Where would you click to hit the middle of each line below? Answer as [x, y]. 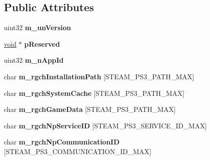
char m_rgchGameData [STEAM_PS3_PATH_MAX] [90, 109]
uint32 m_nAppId [34, 60]
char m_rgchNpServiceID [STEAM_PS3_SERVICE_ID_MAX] [105, 125]
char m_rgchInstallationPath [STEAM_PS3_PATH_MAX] [99, 76]
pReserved [42, 44]
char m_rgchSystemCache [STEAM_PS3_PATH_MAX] [94, 93]
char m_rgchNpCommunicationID [62, 142]
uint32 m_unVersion [37, 27]
